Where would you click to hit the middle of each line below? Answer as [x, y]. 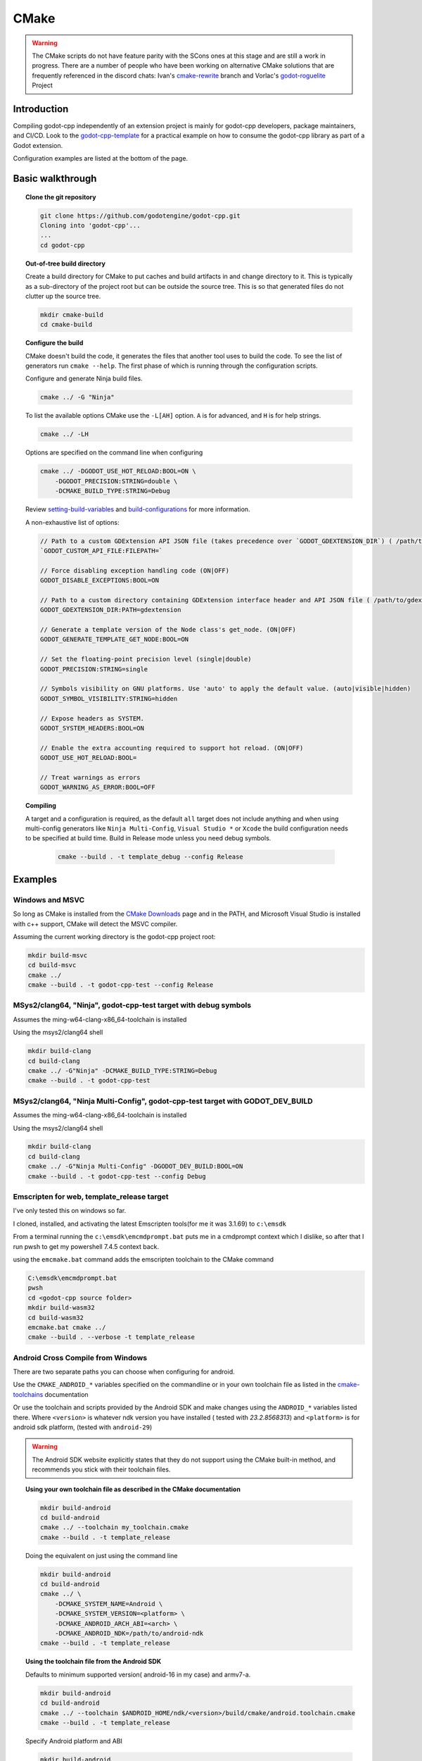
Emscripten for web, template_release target [91, 1197]
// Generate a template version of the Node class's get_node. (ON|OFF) [168, 630]
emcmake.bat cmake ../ [67, 1327]
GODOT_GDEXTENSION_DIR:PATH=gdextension [110, 610]
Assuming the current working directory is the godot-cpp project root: [114, 936]
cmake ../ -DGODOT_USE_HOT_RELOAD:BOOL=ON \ [118, 471]
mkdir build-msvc [58, 955]
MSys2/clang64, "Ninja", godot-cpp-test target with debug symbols [132, 1005]
